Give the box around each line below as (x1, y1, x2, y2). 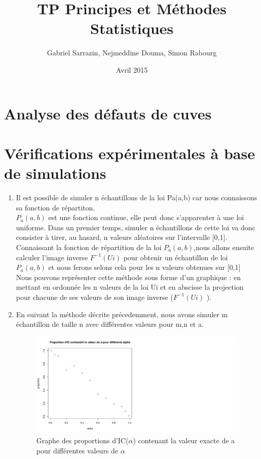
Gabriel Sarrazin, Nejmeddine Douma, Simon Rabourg (47, 47, 217, 58)
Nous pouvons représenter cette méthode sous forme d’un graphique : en (16, 271, 241, 282)
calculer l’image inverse (16, 252, 88, 262)
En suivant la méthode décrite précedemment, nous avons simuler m (16, 309, 228, 319)
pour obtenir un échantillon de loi (123, 252, 228, 262)
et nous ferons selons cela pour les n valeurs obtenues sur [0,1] (48, 262, 241, 272)
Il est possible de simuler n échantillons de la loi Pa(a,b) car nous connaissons (16, 192, 257, 202)
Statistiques (90, 18, 174, 39)
